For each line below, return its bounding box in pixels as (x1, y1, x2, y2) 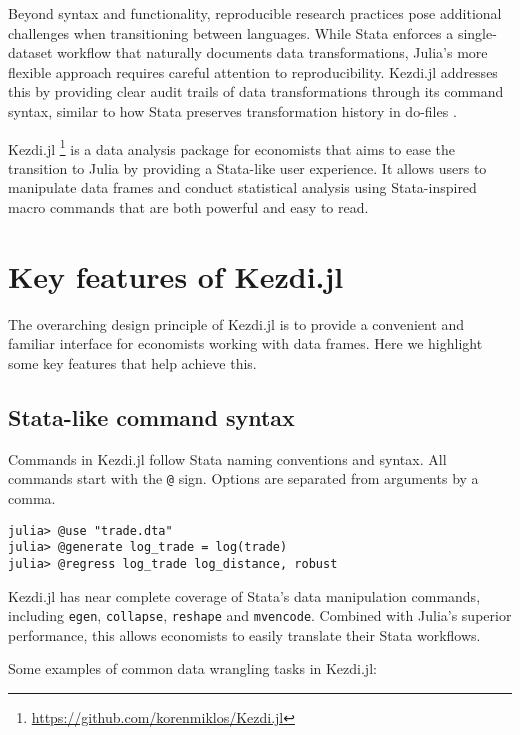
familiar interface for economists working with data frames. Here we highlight (8, 333, 483, 354)
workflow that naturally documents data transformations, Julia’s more (57, 42, 488, 63)
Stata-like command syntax (8, 401, 295, 432)
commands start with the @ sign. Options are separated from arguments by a (8, 468, 479, 489)
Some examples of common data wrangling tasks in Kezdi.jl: (8, 658, 377, 679)
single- (457, 22, 497, 43)
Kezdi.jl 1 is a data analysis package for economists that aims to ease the (8, 135, 455, 159)
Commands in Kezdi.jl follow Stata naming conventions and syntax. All (8, 448, 447, 469)
